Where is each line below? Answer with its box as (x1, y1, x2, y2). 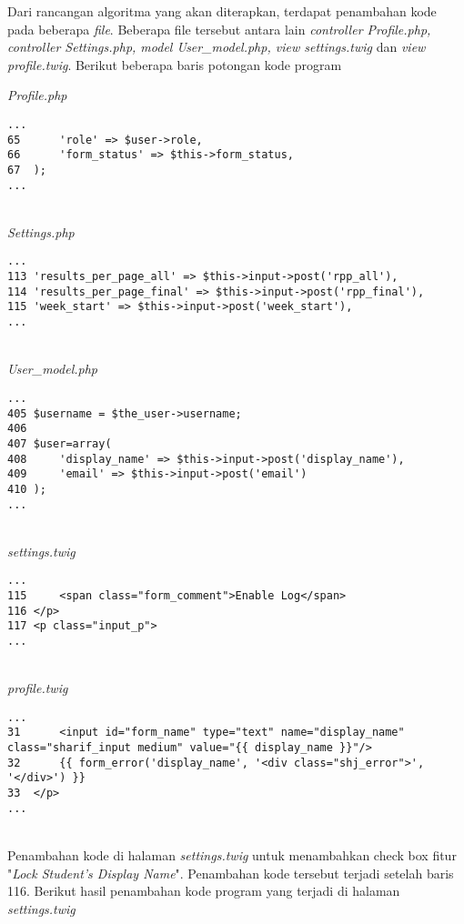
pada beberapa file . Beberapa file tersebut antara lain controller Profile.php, (7, 19, 431, 38)
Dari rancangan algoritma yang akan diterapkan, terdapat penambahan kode (7, 2, 437, 20)
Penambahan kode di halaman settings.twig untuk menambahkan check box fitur (7, 846, 457, 864)
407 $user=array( (7, 437, 112, 450)
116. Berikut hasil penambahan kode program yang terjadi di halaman (7, 881, 400, 900)
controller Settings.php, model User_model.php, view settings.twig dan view (7, 37, 426, 56)
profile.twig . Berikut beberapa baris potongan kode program (7, 55, 342, 74)
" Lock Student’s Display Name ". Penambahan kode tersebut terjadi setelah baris (7, 863, 454, 882)
